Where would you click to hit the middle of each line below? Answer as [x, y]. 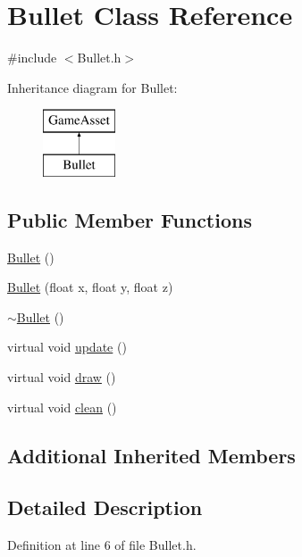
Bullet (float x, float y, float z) [90, 287]
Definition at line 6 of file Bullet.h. [102, 545]
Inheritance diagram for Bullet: [92, 87]
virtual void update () [67, 347]
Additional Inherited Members [151, 455]
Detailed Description [105, 507]
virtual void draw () [62, 377]
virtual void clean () [62, 407]
